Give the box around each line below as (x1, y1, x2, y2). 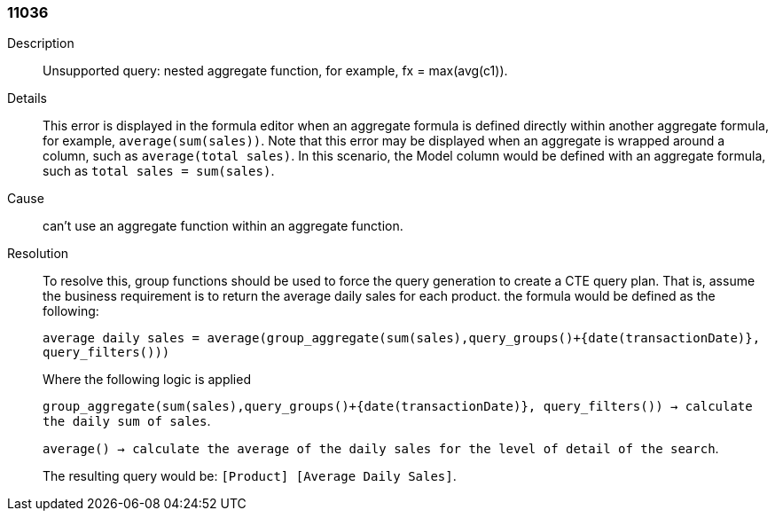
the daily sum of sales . (43, 413, 211, 429)
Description (7, 35, 74, 51)
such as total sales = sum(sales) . (43, 163, 275, 179)
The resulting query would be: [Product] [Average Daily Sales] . (43, 468, 457, 484)
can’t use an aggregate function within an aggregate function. (43, 218, 403, 234)
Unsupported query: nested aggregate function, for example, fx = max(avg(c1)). (43, 63, 508, 79)
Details (7, 90, 47, 106)
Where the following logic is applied (43, 372, 251, 388)
